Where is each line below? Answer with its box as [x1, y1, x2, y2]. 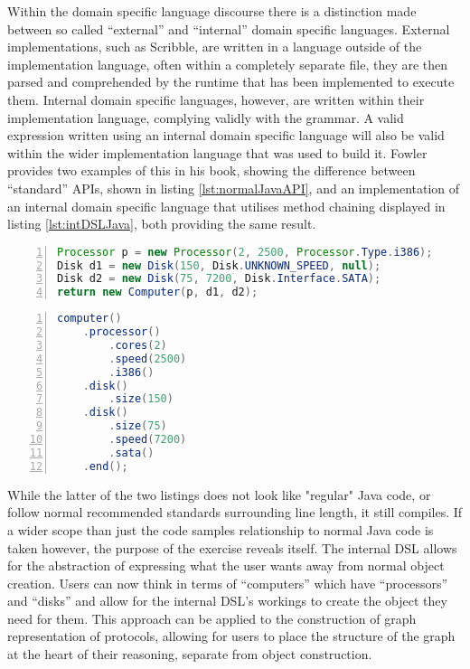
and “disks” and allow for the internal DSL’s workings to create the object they [7, 591, 447, 610]
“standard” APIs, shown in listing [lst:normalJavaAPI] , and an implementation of [7, 178, 460, 197]
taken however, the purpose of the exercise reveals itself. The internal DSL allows [7, 538, 457, 557]
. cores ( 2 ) [108, 338, 167, 352]
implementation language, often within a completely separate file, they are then [7, 54, 448, 73]
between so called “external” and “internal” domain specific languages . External [7, 19, 450, 38]
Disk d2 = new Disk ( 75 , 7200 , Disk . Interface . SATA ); [57, 272, 381, 286]
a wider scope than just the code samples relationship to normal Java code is [7, 520, 434, 539]
